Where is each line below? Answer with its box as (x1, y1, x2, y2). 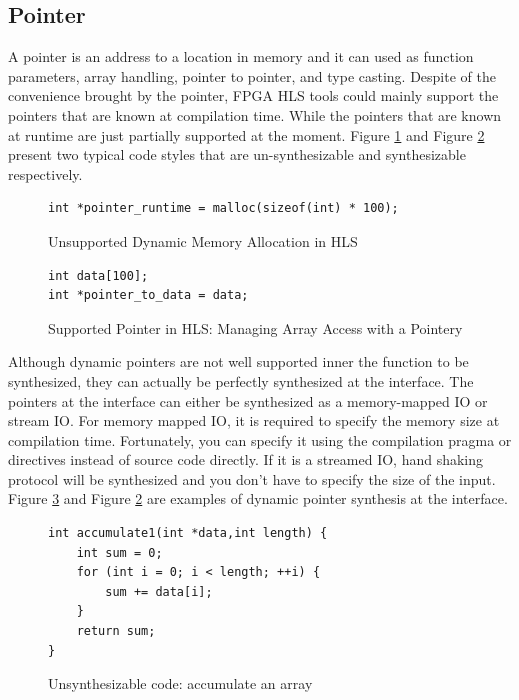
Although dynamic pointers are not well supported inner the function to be (8, 351, 469, 372)
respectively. (8, 163, 83, 184)
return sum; (76, 624, 156, 639)
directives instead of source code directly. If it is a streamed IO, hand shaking (8, 449, 484, 470)
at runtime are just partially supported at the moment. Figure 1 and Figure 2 (8, 124, 485, 145)
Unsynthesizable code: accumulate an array (48, 673, 313, 694)
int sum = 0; (76, 545, 163, 560)
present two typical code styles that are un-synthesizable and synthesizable (8, 144, 466, 165)
